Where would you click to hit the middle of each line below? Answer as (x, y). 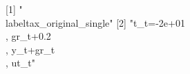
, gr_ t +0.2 (28, 36)
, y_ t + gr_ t (30, 49)
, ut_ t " (20, 63)
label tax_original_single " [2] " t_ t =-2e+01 (95, 22)
